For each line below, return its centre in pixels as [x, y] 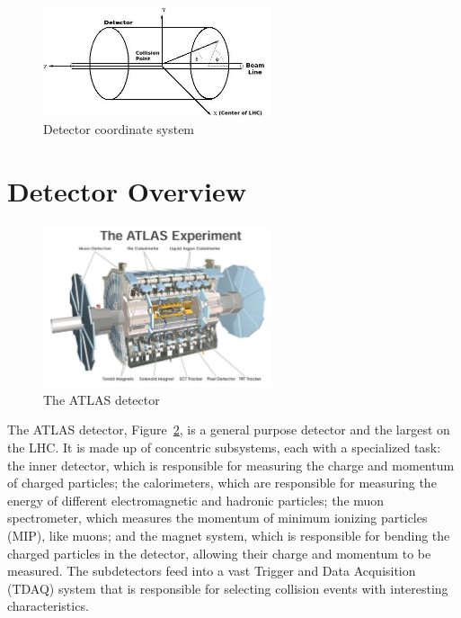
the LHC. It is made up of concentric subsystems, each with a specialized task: [224, 448]
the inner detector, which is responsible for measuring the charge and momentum [231, 465]
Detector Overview [127, 191]
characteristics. [48, 606]
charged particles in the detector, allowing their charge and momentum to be [219, 553]
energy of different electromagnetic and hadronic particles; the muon [196, 500]
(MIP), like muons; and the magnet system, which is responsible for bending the [229, 536]
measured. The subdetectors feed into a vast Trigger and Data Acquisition [212, 571]
